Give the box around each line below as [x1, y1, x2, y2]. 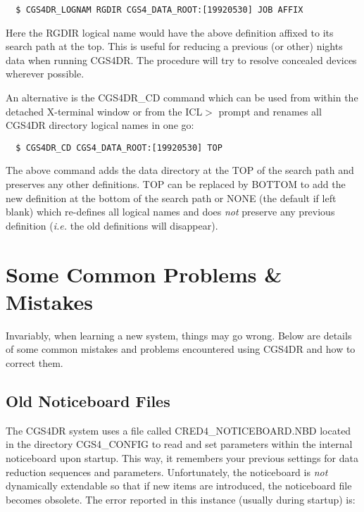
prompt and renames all [218, 104, 322, 118]
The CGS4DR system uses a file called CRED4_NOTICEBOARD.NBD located [6, 423, 351, 437]
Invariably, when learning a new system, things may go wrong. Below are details [6, 327, 352, 342]
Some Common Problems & [6, 259, 282, 288]
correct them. [6, 355, 63, 370]
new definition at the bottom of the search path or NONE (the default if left [6, 190, 337, 205]
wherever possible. [6, 66, 84, 81]
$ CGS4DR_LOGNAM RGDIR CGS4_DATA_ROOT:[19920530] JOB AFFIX [15, 5, 303, 15]
